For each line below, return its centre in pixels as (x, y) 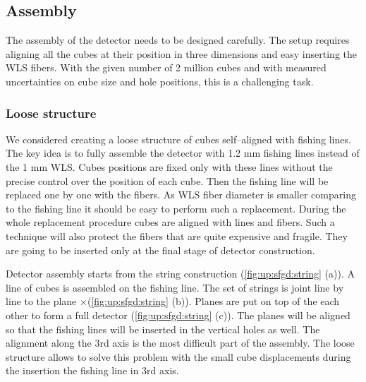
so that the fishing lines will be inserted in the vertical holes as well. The (163, 329)
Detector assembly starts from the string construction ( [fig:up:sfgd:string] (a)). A (180, 274)
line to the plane (41, 301)
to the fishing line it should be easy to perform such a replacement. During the (176, 208)
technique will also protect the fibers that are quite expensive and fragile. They (177, 235)
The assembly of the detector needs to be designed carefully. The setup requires (178, 40)
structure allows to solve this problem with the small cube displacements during (178, 356)
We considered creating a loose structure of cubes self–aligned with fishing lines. (178, 139)
